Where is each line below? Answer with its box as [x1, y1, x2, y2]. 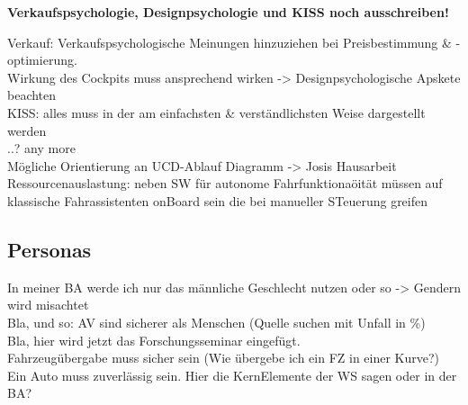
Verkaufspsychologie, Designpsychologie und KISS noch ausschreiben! [7, 3, 449, 21]
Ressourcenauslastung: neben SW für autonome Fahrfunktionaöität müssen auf [7, 174, 443, 193]
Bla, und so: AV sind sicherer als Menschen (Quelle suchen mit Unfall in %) [7, 312, 426, 331]
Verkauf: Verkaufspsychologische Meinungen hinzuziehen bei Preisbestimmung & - [7, 32, 461, 51]
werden [7, 121, 47, 139]
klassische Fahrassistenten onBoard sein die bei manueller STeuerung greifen [7, 191, 428, 210]
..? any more [7, 139, 76, 157]
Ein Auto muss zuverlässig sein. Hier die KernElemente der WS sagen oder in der [7, 365, 457, 384]
